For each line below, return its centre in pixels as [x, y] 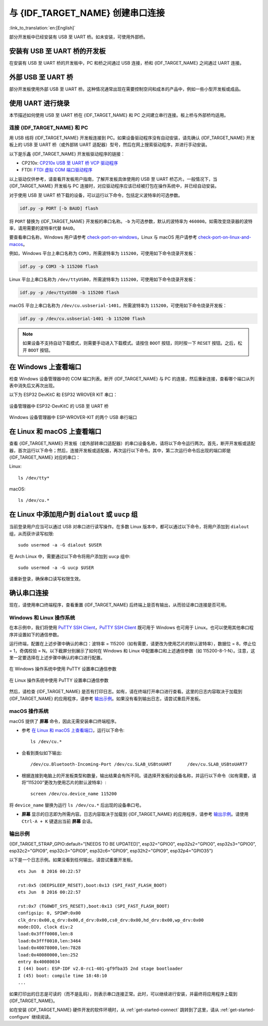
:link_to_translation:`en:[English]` [42, 28]
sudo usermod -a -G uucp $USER [56, 567]
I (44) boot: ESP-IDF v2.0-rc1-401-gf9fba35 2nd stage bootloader [100, 969]
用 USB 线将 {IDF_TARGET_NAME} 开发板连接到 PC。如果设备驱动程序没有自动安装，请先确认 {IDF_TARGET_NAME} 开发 [132, 138]
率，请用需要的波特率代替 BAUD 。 [43, 228]
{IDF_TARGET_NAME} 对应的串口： [45, 457]
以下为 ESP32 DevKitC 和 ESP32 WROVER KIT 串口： [63, 395]
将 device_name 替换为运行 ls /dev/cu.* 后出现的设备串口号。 [76, 805]
